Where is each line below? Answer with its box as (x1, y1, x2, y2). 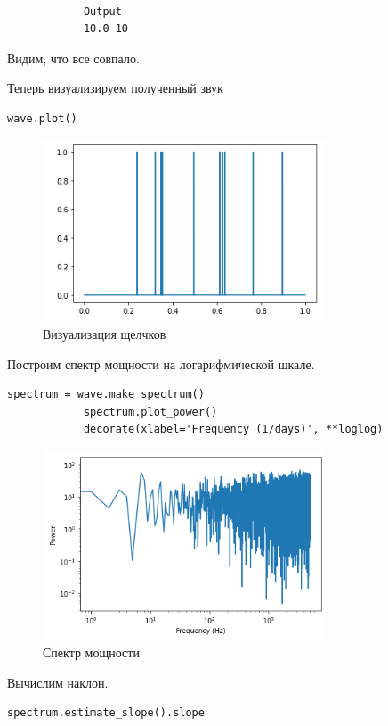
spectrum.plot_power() (83, 405, 218, 418)
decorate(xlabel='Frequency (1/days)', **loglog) (83, 423, 384, 436)
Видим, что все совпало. (7, 48, 140, 67)
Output (83, 4, 122, 18)
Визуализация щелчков (43, 325, 166, 342)
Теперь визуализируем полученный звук (7, 78, 223, 97)
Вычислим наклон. (7, 672, 109, 691)
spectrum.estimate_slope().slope (7, 706, 205, 720)
